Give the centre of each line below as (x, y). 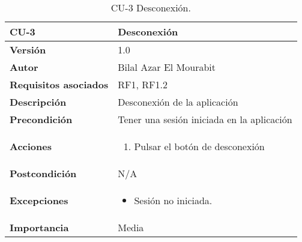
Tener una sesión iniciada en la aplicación (205, 119)
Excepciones (39, 200)
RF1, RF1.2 (143, 84)
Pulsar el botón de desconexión (199, 146)
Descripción (38, 102)
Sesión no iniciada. (173, 200)
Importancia (39, 227)
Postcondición (43, 173)
